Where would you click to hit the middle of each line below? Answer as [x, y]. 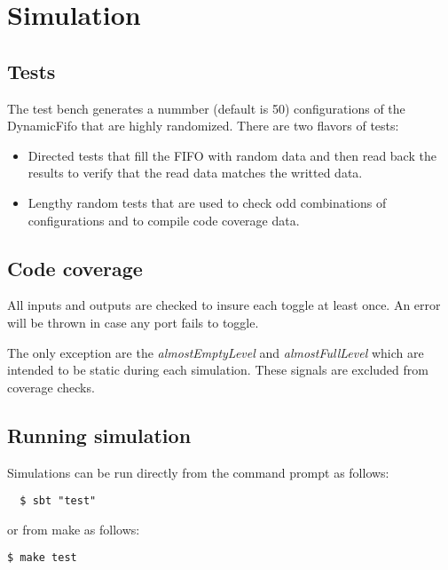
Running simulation [99, 435]
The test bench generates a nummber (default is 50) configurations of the [206, 108]
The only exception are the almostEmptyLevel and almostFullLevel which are [216, 352]
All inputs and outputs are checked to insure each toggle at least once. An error [224, 305]
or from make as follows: [74, 529]
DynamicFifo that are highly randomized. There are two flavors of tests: [203, 126]
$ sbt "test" [58, 501]
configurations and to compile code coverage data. [164, 220]
